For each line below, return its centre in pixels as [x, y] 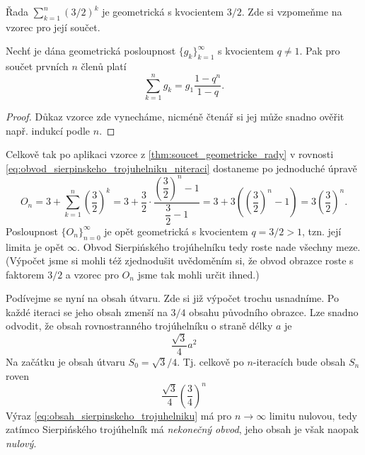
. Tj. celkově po [210, 361]
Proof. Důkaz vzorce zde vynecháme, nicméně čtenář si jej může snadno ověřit [175, 116]
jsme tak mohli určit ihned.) [198, 274]
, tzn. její [321, 231]
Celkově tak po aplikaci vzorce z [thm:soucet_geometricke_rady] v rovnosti [170, 154]
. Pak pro [320, 51]
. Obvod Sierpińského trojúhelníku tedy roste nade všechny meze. [219, 246]
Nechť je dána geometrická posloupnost [91, 51]
